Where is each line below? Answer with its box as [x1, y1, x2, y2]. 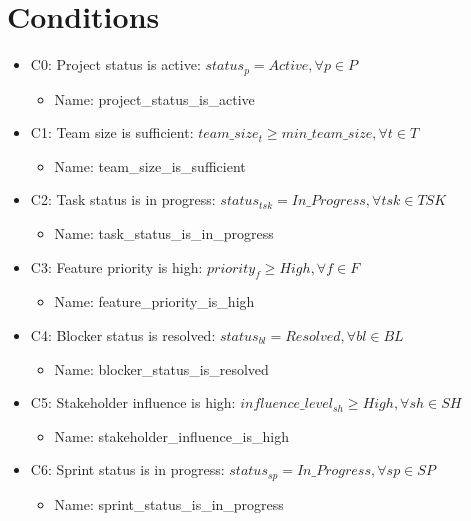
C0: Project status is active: [30, 54, 201, 75]
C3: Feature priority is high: [30, 256, 203, 277]
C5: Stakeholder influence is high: [30, 392, 236, 413]
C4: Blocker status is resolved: [30, 324, 216, 345]
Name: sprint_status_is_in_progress [54, 493, 284, 514]
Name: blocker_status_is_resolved [54, 358, 269, 379]
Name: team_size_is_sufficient [54, 155, 246, 176]
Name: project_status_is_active [54, 88, 255, 109]
